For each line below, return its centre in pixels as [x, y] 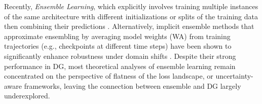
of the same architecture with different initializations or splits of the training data [131, 16]
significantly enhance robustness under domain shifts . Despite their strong [120, 56]
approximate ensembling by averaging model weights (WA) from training [117, 36]
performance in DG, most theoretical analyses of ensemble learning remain [120, 66]
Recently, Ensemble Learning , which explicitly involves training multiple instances [131, 6]
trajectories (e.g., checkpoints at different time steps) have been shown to [118, 46]
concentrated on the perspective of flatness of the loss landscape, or [109, 76]
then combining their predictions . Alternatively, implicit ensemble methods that [129, 26]
